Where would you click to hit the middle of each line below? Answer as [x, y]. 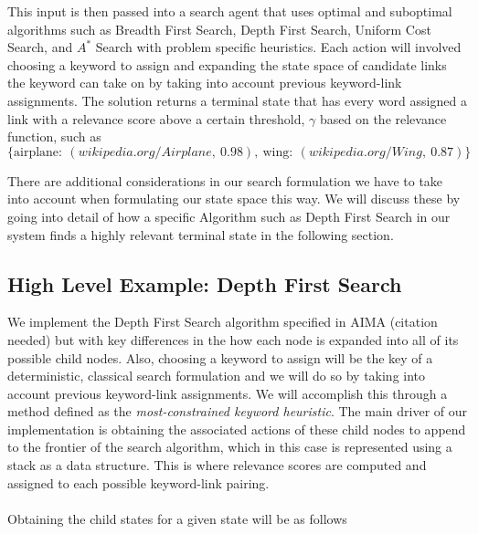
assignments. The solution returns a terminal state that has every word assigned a [237, 100]
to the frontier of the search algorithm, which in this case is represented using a [230, 447]
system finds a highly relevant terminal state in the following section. [201, 234]
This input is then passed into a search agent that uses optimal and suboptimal [230, 11]
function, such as [54, 136]
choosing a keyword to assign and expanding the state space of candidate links [227, 64]
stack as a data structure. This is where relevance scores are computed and [217, 465]
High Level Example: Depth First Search [205, 283]
